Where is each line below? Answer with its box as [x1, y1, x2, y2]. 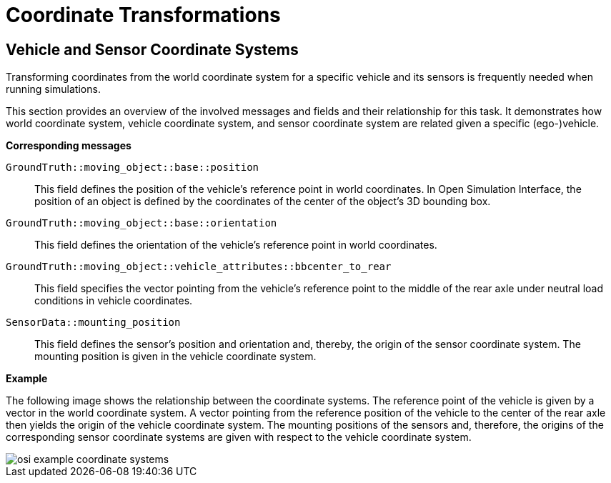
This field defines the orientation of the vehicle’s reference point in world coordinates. [34, 239, 437, 252]
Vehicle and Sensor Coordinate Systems [6, 40, 299, 59]
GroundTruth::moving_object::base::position [6, 161, 259, 174]
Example [6, 372, 48, 385]
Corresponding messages [6, 139, 131, 152]
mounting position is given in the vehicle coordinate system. [34, 350, 317, 363]
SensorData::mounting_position [6, 317, 181, 329]
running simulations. [6, 83, 101, 96]
